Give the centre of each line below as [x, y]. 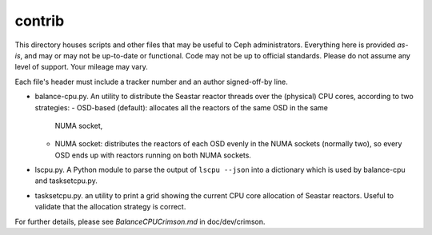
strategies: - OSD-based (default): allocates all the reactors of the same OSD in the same [181, 107]
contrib [40, 21]
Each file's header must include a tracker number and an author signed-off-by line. [151, 82]
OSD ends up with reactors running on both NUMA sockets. [153, 155]
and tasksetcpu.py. [66, 181]
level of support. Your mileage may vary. [81, 67]
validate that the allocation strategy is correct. [110, 207]
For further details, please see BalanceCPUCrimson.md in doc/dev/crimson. [140, 221]
